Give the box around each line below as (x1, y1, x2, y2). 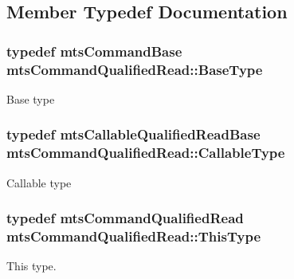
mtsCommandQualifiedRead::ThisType (6, 226, 261, 246)
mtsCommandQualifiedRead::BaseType (6, 59, 263, 79)
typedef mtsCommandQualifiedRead (6, 208, 244, 228)
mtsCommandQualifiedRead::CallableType (6, 143, 285, 163)
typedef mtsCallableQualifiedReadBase (6, 124, 261, 144)
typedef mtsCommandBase (6, 41, 182, 61)
